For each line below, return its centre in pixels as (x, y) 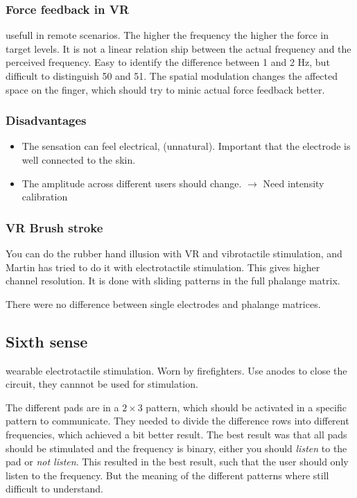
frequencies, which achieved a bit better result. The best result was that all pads (176, 434)
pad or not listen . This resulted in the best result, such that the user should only (177, 462)
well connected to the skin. (79, 160)
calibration (45, 197)
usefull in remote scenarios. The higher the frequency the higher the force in (167, 35)
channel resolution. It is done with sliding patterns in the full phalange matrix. (173, 281)
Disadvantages (46, 120)
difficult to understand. (54, 489)
